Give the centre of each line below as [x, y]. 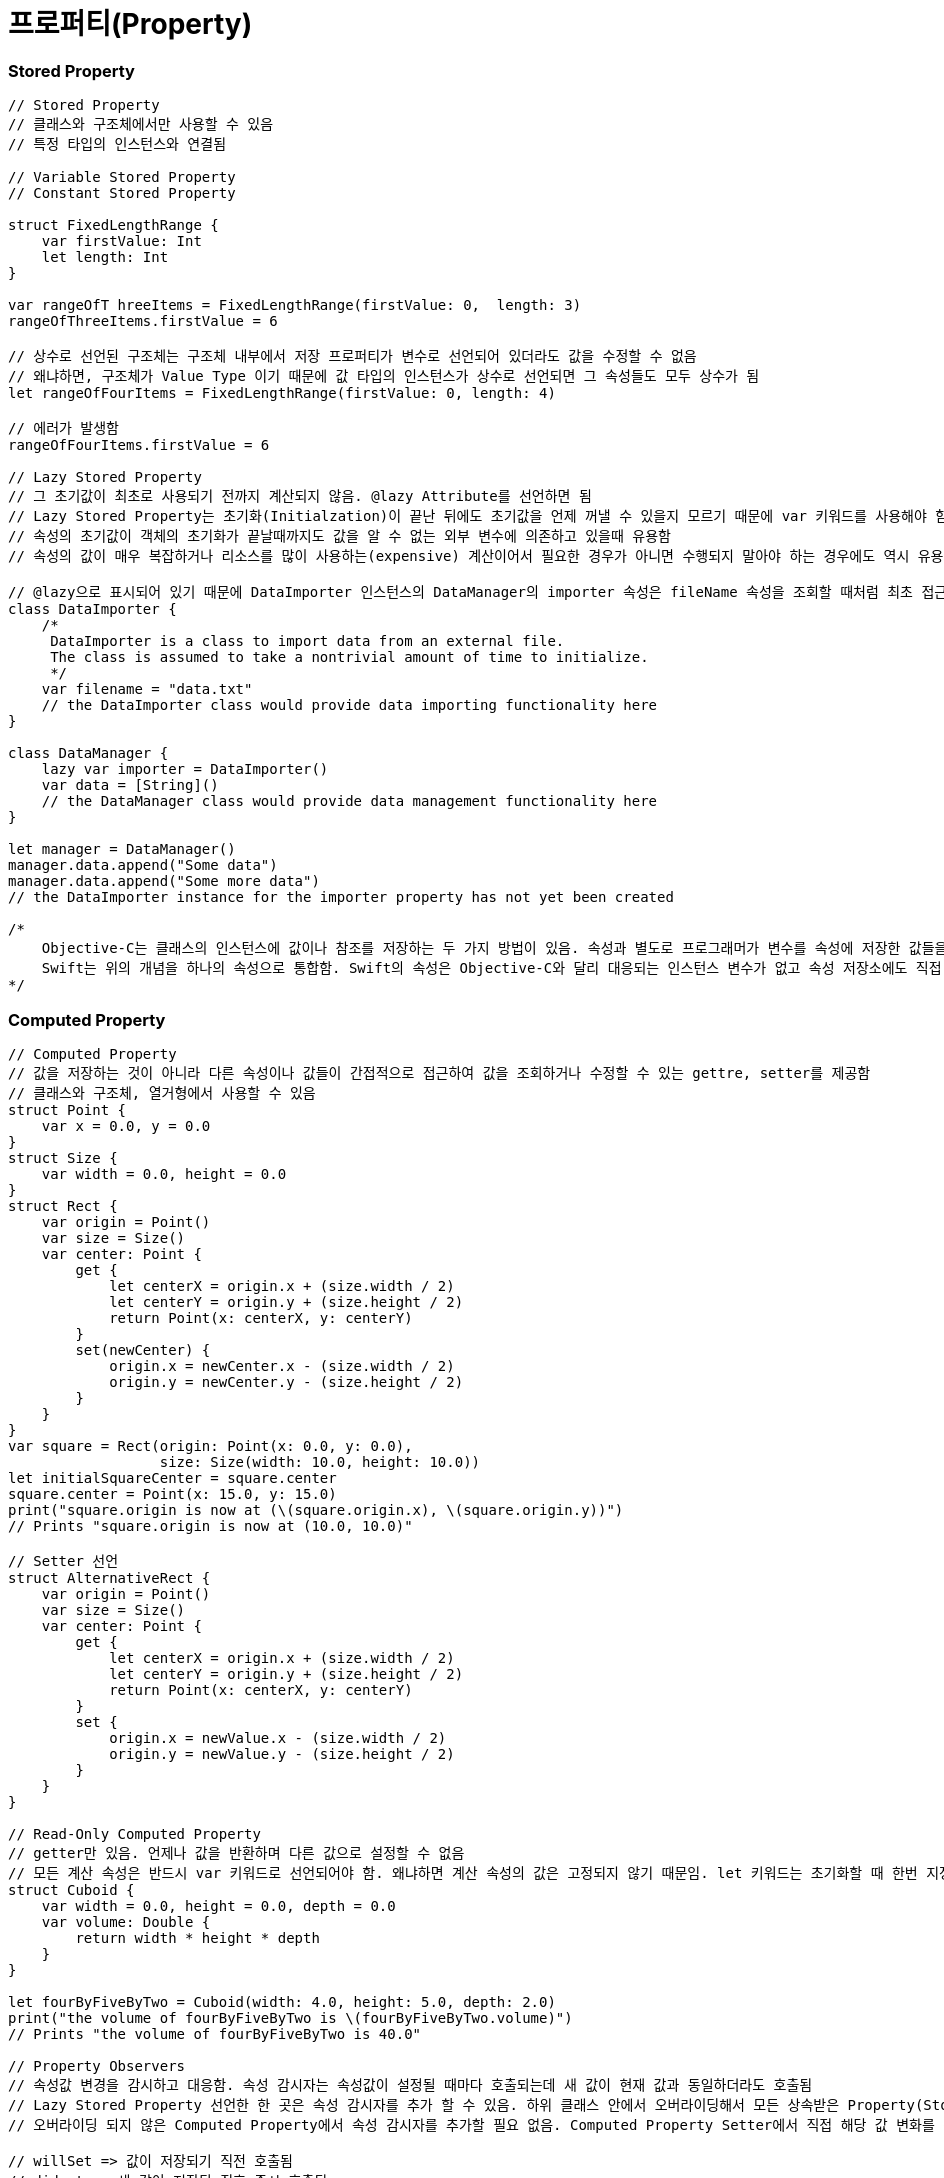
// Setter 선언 [63, 1560]
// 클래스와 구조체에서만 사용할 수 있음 [141, 124]
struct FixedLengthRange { [113, 225]
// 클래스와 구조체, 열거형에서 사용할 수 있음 [162, 1092]
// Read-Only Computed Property [134, 1833]
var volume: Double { [126, 1921]
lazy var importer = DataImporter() [185, 769]
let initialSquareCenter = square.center [172, 1477]
